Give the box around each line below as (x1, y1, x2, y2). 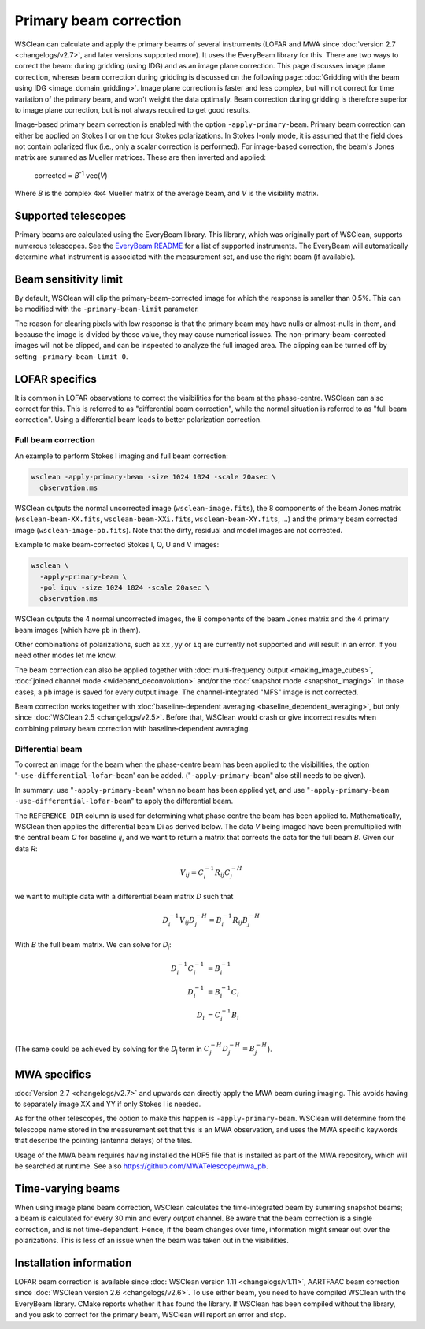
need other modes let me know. (14, 650, 117, 661)
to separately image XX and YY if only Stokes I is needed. (14, 1099, 201, 1109)
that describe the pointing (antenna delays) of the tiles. (14, 1136, 193, 1146)
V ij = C (179, 868, 205, 879)
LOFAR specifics (14, 372, 98, 386)
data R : (14, 843, 38, 853)
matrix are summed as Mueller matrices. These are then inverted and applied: (14, 153, 267, 162)
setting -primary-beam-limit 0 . (14, 351, 128, 361)
